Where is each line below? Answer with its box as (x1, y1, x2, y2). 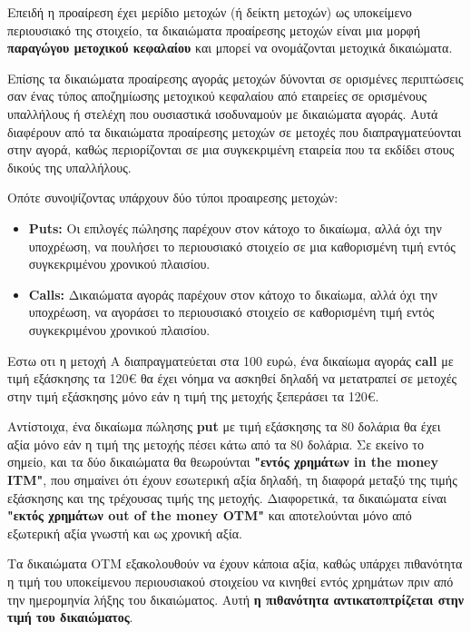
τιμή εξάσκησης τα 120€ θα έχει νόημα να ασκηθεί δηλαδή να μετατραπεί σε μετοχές (7, 369, 457, 388)
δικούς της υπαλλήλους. (7, 157, 132, 176)
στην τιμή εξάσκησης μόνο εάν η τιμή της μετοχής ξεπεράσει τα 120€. (7, 386, 379, 405)
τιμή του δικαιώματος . (7, 607, 133, 627)
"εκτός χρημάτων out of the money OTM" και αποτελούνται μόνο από (7, 506, 412, 525)
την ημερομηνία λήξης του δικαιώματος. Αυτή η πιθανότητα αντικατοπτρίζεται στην (7, 589, 464, 608)
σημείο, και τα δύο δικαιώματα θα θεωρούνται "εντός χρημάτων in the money (7, 452, 438, 471)
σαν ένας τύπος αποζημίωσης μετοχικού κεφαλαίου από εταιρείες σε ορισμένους (7, 86, 427, 105)
